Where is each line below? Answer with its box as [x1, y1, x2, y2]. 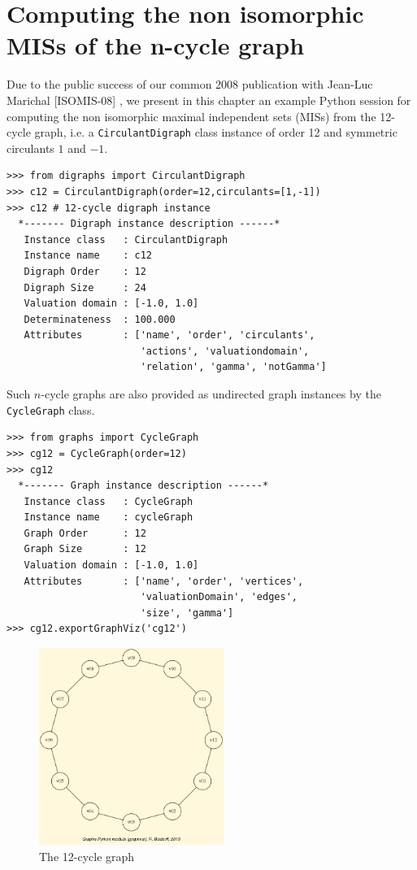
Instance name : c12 [24, 250, 152, 262]
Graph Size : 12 [24, 543, 146, 555]
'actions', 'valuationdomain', [140, 345, 310, 357]
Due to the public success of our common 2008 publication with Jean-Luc [7, 76, 373, 93]
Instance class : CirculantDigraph [24, 233, 228, 246]
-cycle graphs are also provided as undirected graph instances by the [41, 385, 381, 402]
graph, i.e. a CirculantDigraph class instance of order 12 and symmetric [34, 124, 397, 141]
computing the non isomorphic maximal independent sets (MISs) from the [7, 107, 376, 124]
